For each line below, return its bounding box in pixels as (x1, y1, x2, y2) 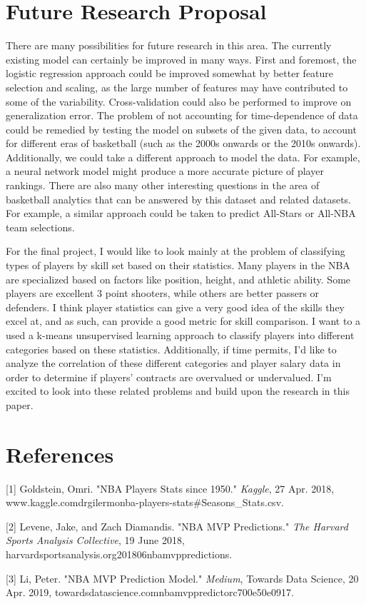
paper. (6, 397, 34, 412)
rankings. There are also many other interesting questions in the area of (6, 178, 320, 193)
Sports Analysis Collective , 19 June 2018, (6, 533, 185, 548)
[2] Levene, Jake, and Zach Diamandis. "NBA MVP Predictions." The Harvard (6, 518, 348, 533)
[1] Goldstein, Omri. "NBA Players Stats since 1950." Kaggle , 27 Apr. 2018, (6, 480, 335, 495)
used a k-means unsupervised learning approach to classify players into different (6, 328, 355, 342)
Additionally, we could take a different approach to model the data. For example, (6, 149, 360, 164)
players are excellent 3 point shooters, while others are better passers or (6, 286, 320, 301)
